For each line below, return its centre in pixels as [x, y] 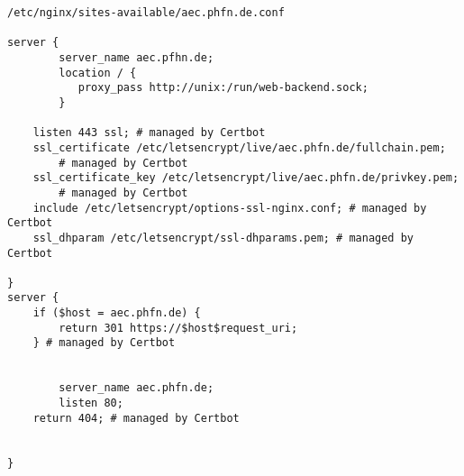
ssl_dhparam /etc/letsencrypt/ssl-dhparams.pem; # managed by [223, 238]
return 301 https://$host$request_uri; [178, 328]
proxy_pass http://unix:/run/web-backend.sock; [223, 88]
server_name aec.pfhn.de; [136, 57]
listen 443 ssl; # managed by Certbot [149, 133]
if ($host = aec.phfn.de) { [117, 313]
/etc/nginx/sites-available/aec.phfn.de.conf [146, 13]
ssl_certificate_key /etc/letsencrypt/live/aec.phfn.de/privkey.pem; [246, 178]
